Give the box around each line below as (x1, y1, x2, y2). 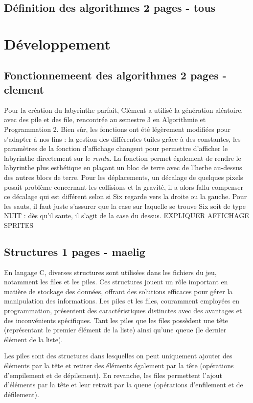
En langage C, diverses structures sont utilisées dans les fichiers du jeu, (4, 267, 217, 277)
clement (4, 81, 44, 97)
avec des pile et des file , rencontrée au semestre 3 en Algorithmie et (4, 114, 206, 125)
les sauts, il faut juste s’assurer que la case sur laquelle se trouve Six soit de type (4, 201, 246, 211)
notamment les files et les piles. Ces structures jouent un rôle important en (4, 277, 228, 287)
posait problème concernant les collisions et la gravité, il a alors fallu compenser (4, 181, 244, 192)
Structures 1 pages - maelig (4, 244, 145, 259)
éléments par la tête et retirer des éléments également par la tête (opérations (4, 360, 234, 371)
